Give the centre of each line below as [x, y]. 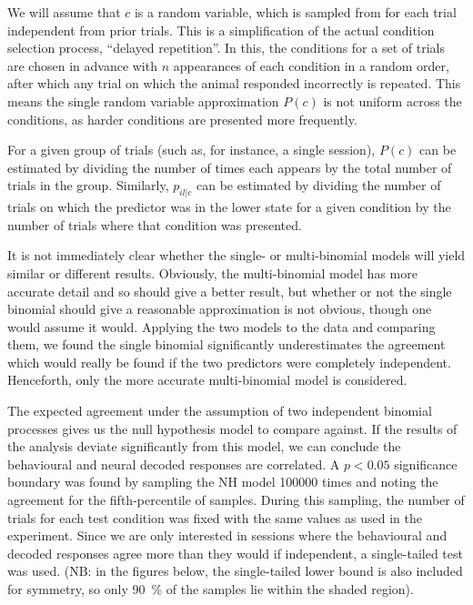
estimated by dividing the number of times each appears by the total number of [230, 167]
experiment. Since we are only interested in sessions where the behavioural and [227, 535]
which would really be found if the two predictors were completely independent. [229, 362]
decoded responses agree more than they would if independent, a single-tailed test [235, 553]
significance [426, 464]
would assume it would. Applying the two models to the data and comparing [221, 326]
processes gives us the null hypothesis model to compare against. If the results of [232, 428]
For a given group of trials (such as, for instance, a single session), [191, 150]
